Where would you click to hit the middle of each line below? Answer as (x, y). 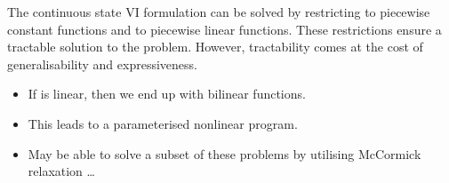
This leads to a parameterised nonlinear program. (163, 123)
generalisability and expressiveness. (102, 64)
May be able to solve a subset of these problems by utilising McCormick (224, 153)
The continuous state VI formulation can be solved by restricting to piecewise (219, 12)
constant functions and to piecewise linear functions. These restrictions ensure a (224, 29)
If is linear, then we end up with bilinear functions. (167, 94)
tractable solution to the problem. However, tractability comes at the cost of (215, 47)
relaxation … (61, 171)
